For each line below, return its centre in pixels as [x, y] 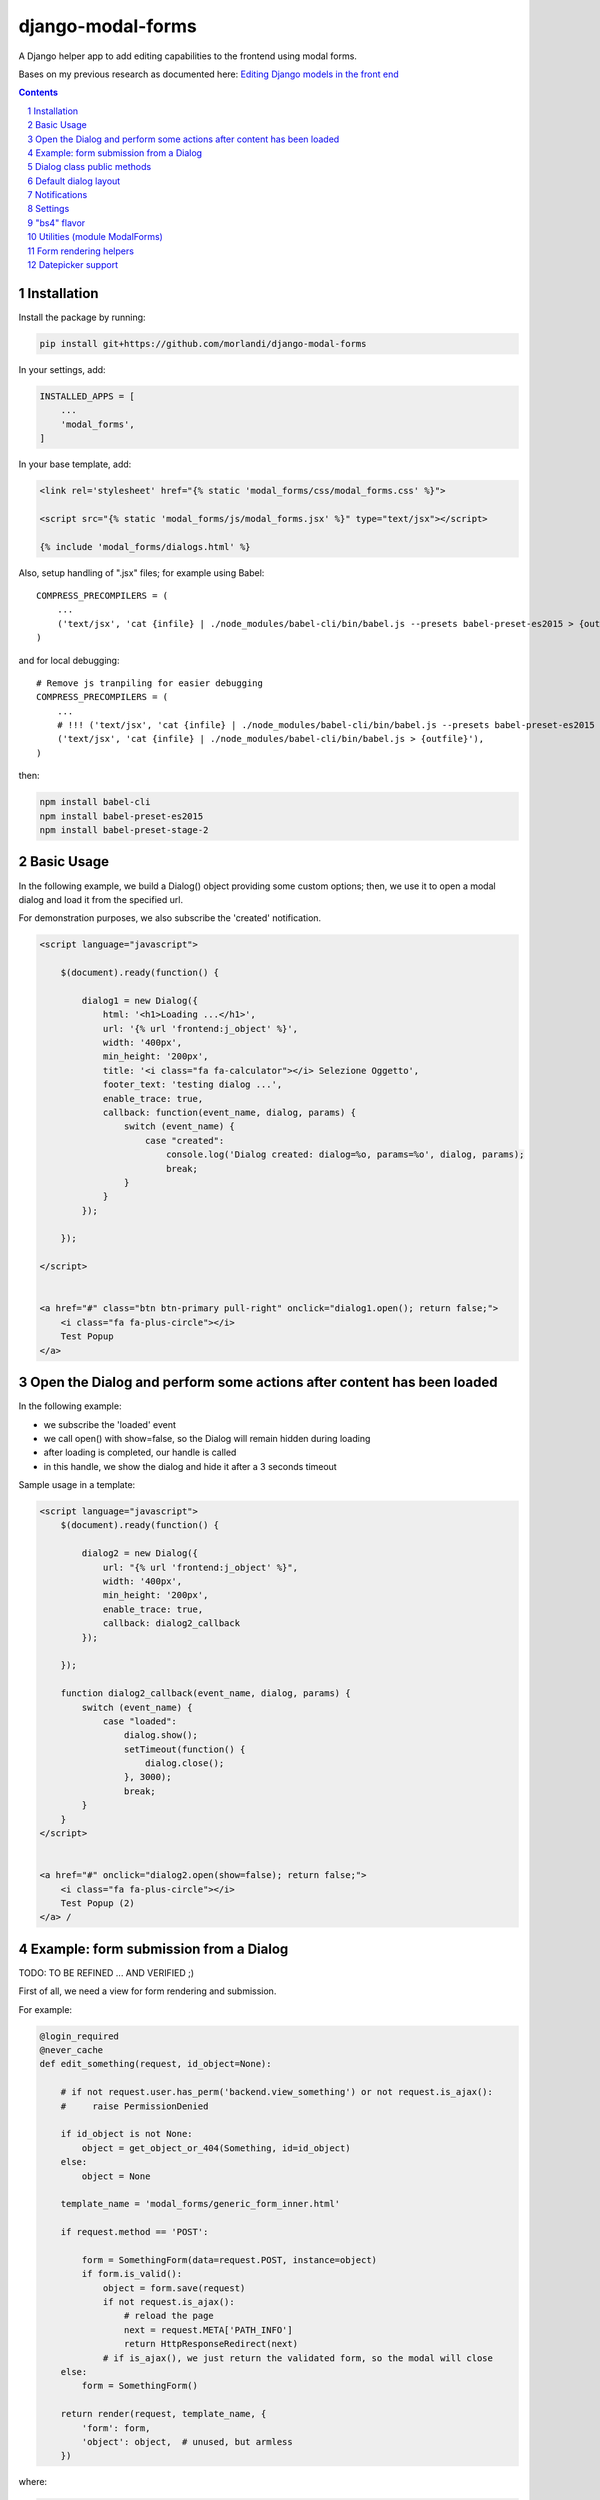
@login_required [79, 2036]
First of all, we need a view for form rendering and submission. [147, 1991]
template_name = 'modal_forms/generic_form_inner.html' [200, 2204]
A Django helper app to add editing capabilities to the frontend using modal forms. [187, 56]
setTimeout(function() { [184, 1749]
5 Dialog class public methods [89, 167]
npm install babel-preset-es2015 [121, 816]
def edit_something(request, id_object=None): [155, 2064]
